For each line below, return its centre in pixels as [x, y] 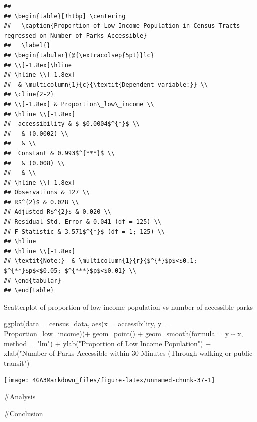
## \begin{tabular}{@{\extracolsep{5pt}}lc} [79, 55]
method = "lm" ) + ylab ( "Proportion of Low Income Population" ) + [108, 343]
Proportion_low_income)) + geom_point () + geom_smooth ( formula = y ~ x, [124, 333]
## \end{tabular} [33, 281]
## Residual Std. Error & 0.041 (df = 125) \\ [83, 222]
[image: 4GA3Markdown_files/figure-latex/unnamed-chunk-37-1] [110, 381]
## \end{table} [29, 291]
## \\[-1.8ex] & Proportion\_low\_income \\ [79, 104]
